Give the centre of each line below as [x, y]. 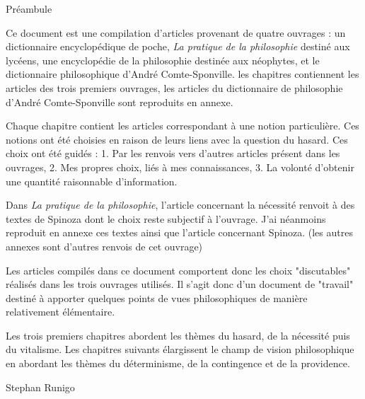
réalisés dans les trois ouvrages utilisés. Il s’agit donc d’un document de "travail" [180, 284]
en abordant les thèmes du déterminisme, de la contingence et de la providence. [178, 363]
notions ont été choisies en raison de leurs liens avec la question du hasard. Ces [177, 139]
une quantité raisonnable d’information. [92, 181]
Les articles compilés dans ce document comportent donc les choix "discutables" [178, 270]
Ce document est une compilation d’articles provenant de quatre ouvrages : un [176, 32]
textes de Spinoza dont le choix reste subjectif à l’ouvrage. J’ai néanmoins [166, 218]
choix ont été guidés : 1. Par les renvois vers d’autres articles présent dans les [173, 153]
